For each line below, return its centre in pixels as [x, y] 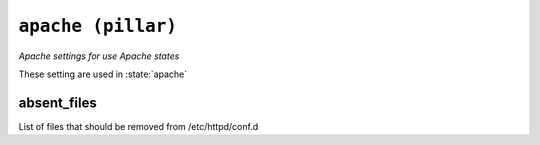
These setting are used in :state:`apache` [103, 74]
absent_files [57, 102]
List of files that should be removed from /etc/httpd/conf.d [138, 126]
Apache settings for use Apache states [99, 56]
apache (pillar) [97, 26]
